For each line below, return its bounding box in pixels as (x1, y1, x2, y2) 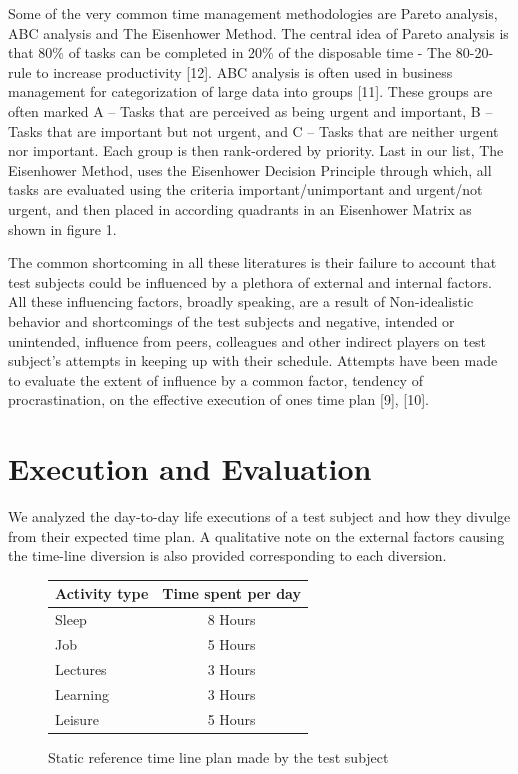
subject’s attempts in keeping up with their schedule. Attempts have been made (8, 350, 498, 371)
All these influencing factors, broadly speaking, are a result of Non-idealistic (8, 291, 474, 312)
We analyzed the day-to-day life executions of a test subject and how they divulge (8, 506, 511, 526)
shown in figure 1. (8, 218, 117, 239)
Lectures (55, 658, 107, 679)
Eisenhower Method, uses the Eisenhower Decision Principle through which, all (8, 159, 492, 180)
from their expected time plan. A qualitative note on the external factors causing (8, 525, 505, 546)
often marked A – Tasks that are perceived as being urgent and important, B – (8, 100, 493, 121)
